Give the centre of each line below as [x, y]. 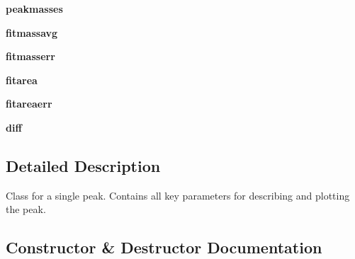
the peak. [26, 209]
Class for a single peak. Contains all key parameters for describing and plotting [178, 195]
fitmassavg [32, 32]
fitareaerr [29, 104]
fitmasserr [30, 56]
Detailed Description [83, 165]
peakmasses [34, 8]
